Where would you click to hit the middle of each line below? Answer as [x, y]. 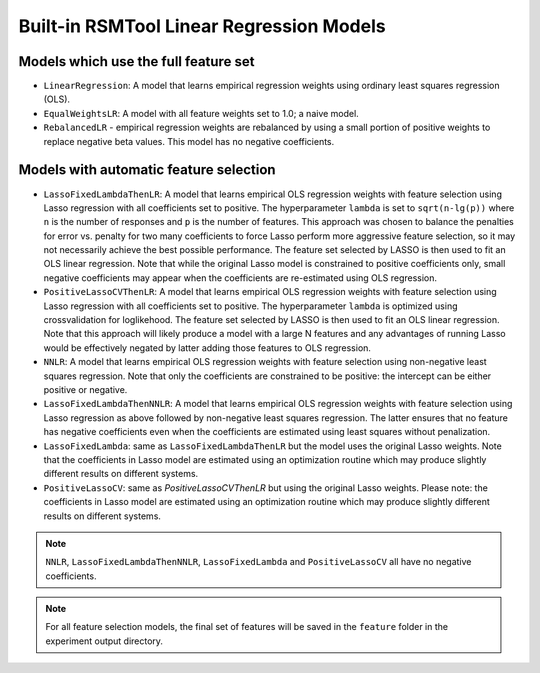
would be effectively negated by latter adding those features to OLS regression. [207, 347]
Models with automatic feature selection [147, 170]
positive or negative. [85, 389]
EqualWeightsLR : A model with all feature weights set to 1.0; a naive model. [201, 113]
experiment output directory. [104, 641]
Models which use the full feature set [136, 61]
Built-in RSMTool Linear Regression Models [202, 26]
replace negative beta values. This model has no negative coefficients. [189, 141]
